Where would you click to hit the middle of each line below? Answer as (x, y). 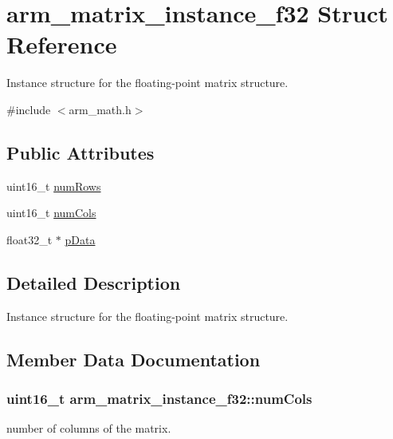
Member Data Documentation (134, 359)
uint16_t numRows (54, 186)
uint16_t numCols (51, 213)
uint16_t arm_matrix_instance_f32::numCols (159, 398)
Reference (62, 44)
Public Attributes (81, 152)
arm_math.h (100, 109)
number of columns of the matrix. (89, 428)
